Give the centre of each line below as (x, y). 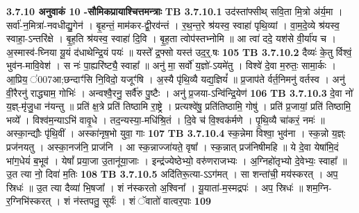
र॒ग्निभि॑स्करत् (29, 201)
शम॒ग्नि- (319, 187)
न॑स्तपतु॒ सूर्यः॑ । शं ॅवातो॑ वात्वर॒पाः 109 (142, 201)
